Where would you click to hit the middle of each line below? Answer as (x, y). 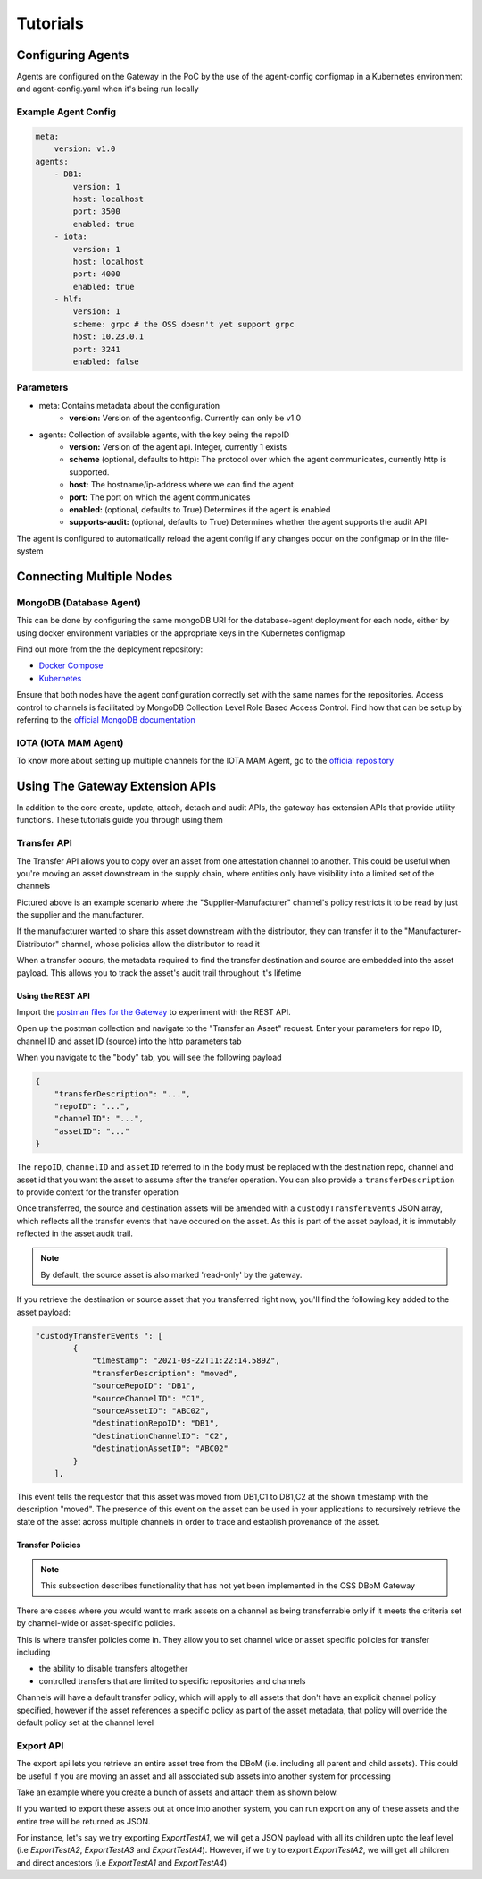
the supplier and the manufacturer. (80, 915)
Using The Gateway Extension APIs (116, 786)
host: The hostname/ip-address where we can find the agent (182, 485)
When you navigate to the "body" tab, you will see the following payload (149, 1058)
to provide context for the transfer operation (97, 1192)
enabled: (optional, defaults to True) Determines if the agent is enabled (200, 509)
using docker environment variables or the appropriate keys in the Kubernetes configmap (181, 633)
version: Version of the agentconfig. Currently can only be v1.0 (185, 418)
